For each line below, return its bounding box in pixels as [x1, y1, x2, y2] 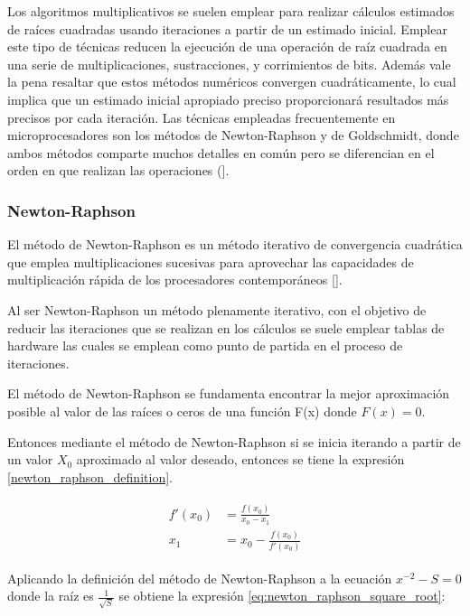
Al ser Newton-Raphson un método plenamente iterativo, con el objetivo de [7, 300, 427, 319]
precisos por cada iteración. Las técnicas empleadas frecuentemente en [7, 107, 396, 126]
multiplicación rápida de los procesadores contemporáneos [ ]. [7, 270, 343, 289]
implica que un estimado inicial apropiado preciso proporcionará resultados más [7, 89, 449, 108]
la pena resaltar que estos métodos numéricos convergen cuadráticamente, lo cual [7, 72, 456, 91]
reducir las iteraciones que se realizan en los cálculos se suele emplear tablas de [7, 318, 445, 337]
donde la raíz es [7, 586, 94, 605]
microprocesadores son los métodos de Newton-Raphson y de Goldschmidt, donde [7, 126, 459, 145]
